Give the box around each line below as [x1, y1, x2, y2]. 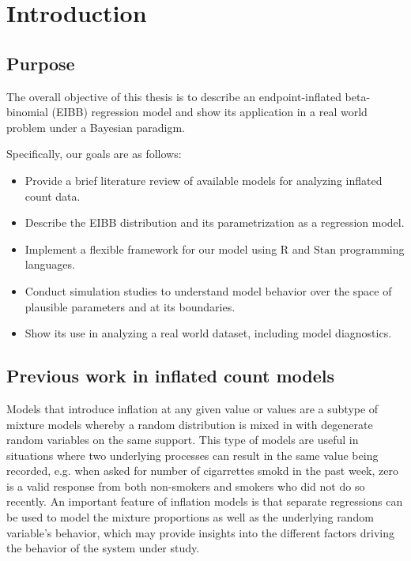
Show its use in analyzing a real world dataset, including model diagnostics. [25, 325, 392, 341]
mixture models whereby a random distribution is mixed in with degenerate [6, 416, 373, 432]
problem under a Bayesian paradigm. [6, 119, 185, 135]
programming [339, 240, 405, 257]
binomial [6, 104, 48, 120]
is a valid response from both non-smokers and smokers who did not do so [6, 477, 365, 494]
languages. [25, 256, 75, 273]
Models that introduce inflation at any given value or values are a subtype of [6, 400, 379, 416]
